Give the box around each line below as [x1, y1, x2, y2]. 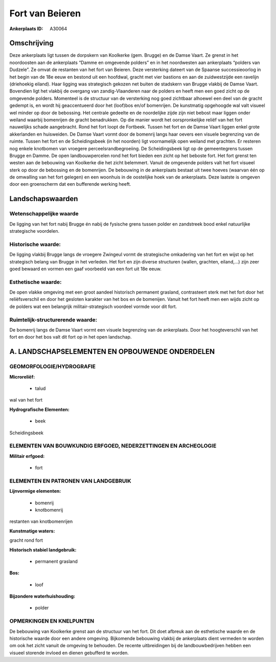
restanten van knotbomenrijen [9, 518, 73, 524]
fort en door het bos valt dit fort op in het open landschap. [9, 334, 132, 340]
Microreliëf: [9, 373, 35, 380]
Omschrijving [9, 39, 54, 48]
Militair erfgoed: [9, 453, 45, 459]
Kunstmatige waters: [9, 527, 55, 534]
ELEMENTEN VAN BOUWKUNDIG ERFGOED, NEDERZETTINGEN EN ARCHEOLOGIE [9, 443, 217, 450]
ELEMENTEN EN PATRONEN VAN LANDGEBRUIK [9, 477, 131, 484]
